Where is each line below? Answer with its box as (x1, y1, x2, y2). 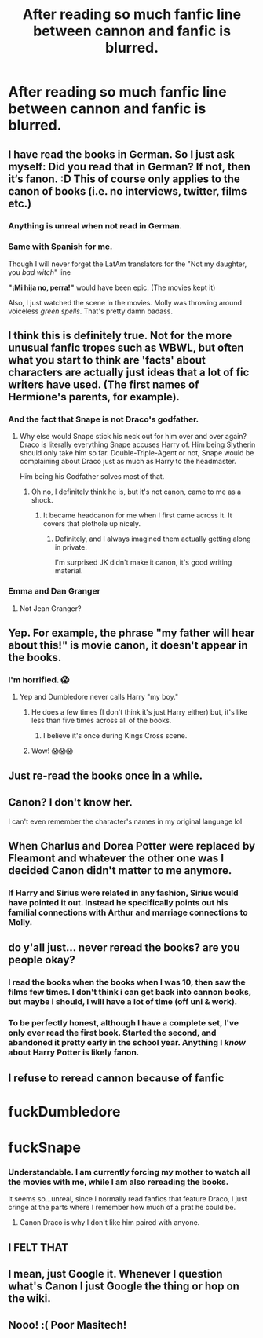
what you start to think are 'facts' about (8, 353, 206, 367)
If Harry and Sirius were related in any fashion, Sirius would (8, 887, 239, 898)
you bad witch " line (8, 267, 71, 276)
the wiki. (8, 1292, 51, 1305)
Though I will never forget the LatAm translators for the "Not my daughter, (8, 259, 247, 269)
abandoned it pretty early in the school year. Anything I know (8, 1037, 246, 1048)
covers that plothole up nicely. (42, 519, 141, 528)
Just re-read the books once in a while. (8, 769, 203, 782)
